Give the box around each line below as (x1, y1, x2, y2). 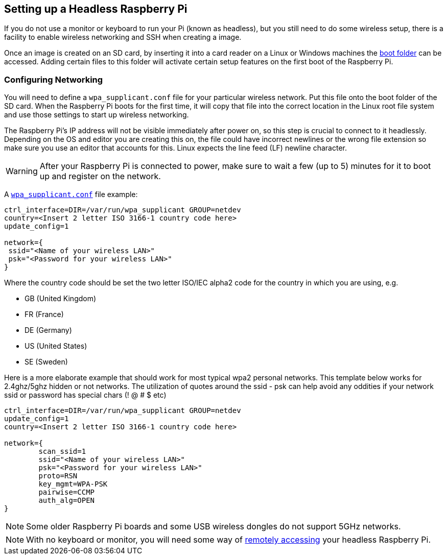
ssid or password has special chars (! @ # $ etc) (4, 391, 167, 400)
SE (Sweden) (25, 357, 68, 367)
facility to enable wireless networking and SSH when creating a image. (4, 33, 242, 42)
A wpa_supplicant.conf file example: (4, 190, 138, 199)
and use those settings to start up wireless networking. (4, 110, 189, 119)
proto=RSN (38, 472, 78, 480)
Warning (6, 166, 38, 177)
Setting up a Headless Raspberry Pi (4, 3, 187, 15)
